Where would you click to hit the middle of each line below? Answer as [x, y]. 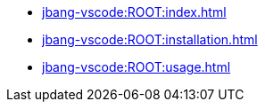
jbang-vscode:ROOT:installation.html [150, 39]
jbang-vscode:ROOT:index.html [134, 12]
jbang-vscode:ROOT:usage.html [137, 67]
